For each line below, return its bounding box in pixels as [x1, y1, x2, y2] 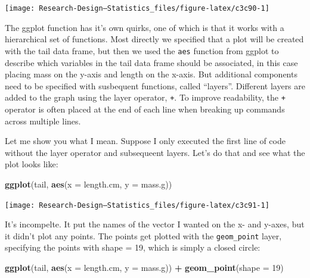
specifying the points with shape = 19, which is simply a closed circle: [5, 241, 261, 254]
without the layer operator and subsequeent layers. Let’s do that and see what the [5, 146, 305, 158]
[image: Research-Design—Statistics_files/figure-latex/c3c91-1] [5, 201, 269, 210]
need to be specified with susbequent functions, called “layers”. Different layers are [5, 79, 305, 92]
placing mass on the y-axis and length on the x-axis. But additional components [5, 68, 297, 80]
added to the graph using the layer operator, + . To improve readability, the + [5, 91, 286, 104]
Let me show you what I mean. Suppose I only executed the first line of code [5, 135, 286, 147]
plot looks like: [5, 158, 58, 170]
